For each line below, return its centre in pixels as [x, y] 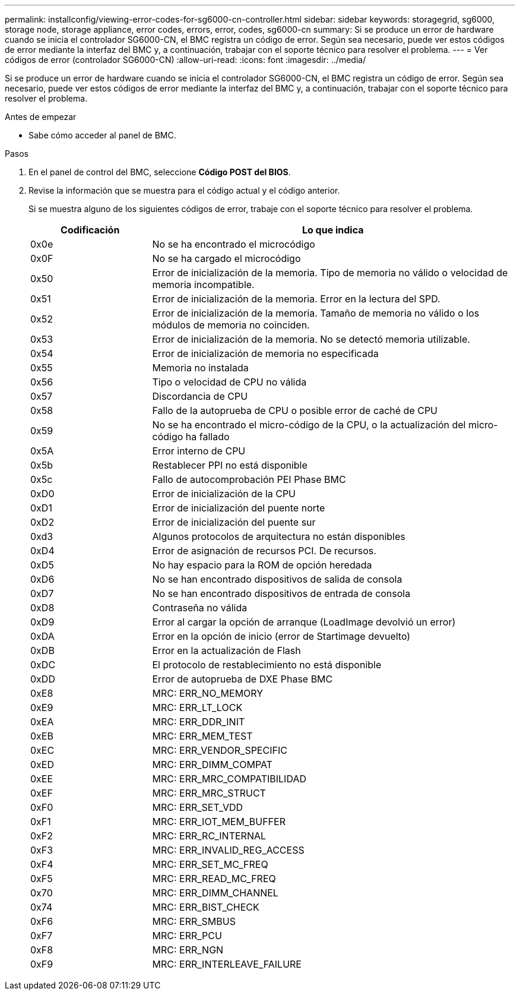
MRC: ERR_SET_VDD [198, 807]
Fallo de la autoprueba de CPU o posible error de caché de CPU [295, 410]
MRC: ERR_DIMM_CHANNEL [215, 893]
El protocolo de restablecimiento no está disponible [267, 665]
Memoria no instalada [200, 368]
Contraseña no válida [200, 608]
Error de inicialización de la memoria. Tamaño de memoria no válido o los [316, 313]
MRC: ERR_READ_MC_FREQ [214, 879]
